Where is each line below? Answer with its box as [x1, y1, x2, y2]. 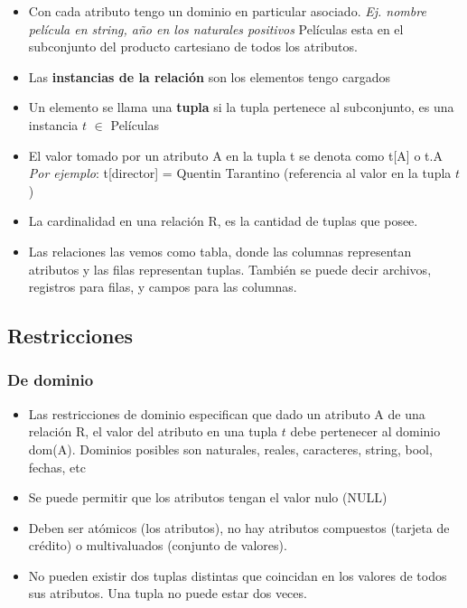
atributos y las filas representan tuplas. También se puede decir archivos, [28, 259, 432, 278]
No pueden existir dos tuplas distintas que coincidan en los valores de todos [28, 566, 447, 585]
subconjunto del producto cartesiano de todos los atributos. [28, 37, 358, 56]
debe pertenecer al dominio [290, 422, 441, 441]
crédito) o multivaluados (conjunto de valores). [28, 536, 287, 555]
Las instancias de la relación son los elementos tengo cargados [28, 67, 390, 86]
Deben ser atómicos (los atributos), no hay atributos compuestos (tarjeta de [28, 518, 450, 537]
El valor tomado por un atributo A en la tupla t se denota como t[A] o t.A [28, 145, 443, 164]
